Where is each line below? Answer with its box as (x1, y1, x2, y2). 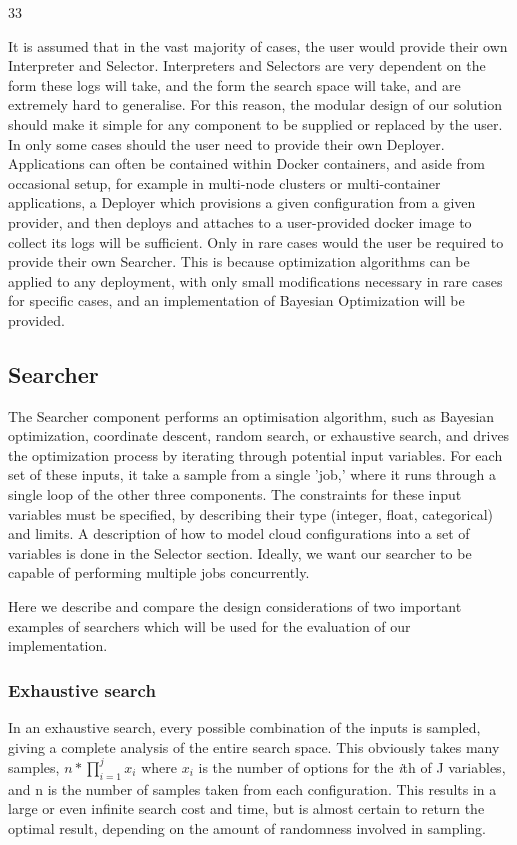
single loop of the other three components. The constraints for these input (8, 484, 462, 505)
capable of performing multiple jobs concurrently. (8, 562, 310, 583)
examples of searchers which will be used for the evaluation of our (8, 615, 411, 636)
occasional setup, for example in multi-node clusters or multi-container (8, 172, 441, 193)
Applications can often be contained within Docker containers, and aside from (8, 153, 485, 174)
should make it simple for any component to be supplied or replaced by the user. (8, 113, 503, 134)
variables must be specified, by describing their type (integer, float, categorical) (8, 503, 494, 524)
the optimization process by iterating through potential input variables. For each (8, 444, 503, 465)
